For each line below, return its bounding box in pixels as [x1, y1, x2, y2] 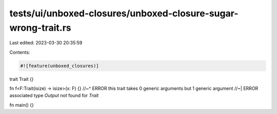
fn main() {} [9, 102, 34, 108]
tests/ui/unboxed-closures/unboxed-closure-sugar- [9, 8, 239, 19]
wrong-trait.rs [9, 22, 71, 33]
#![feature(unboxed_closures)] [20, 63, 100, 69]
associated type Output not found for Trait [9, 93, 99, 99]
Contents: [9, 49, 30, 55]
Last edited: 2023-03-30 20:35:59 [9, 40, 83, 46]
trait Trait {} [9, 76, 34, 82]
